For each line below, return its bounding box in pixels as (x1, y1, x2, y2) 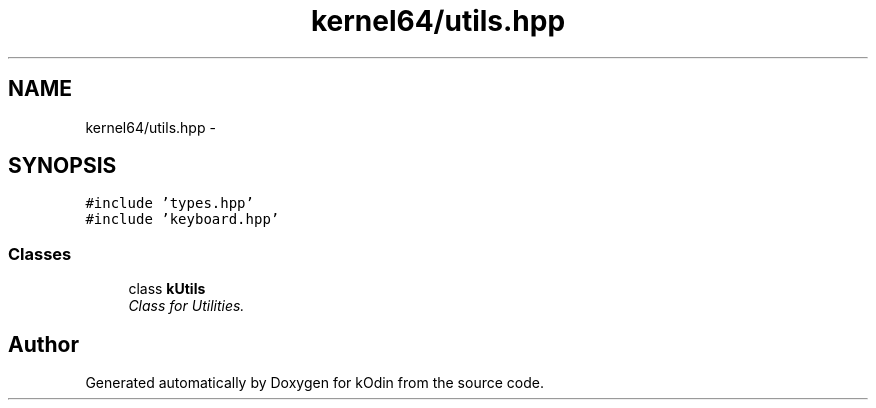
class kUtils (128, 280, 206, 298)
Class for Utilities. (128, 297, 245, 315)
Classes (8, 243, 72, 264)
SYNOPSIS (8, 153, 117, 179)
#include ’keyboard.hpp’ (85, 211, 280, 228)
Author (8, 331, 79, 357)
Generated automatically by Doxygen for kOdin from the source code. (85, 374, 544, 392)
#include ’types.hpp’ (85, 195, 254, 212)
